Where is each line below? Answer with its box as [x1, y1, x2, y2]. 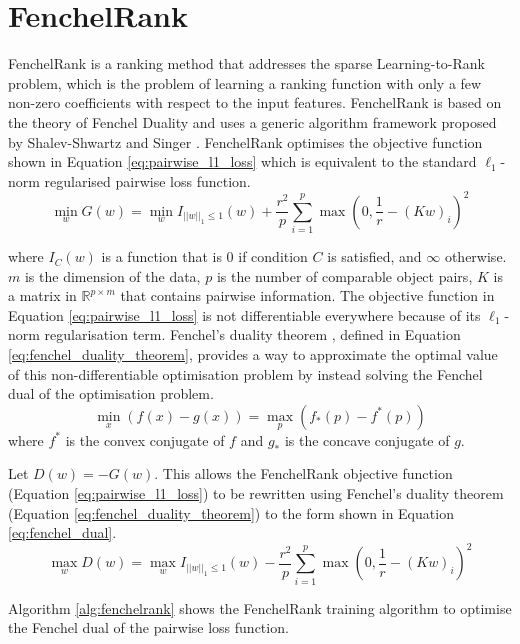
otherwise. [444, 246, 507, 267]
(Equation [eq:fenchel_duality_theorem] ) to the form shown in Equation [8, 502, 454, 523]
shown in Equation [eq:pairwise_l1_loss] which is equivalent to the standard [8, 151, 477, 172]
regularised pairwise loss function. [44, 170, 251, 191]
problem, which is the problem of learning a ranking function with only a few [8, 72, 482, 93]
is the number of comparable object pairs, [216, 265, 473, 286]
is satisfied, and [327, 246, 422, 267]
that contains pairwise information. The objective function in [120, 285, 495, 306]
